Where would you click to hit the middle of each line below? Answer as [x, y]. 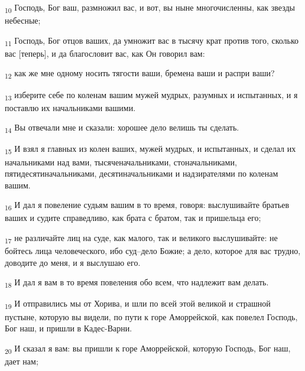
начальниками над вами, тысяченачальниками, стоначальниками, [121, 162]
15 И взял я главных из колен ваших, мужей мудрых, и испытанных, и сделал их [150, 149]
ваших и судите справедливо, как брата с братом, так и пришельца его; [133, 218]
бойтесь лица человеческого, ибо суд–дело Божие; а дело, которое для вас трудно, [153, 251]
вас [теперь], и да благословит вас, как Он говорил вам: [105, 53]
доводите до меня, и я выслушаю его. [73, 262]
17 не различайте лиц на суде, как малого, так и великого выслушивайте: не [141, 238]
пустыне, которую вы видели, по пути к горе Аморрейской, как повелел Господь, [151, 316]
